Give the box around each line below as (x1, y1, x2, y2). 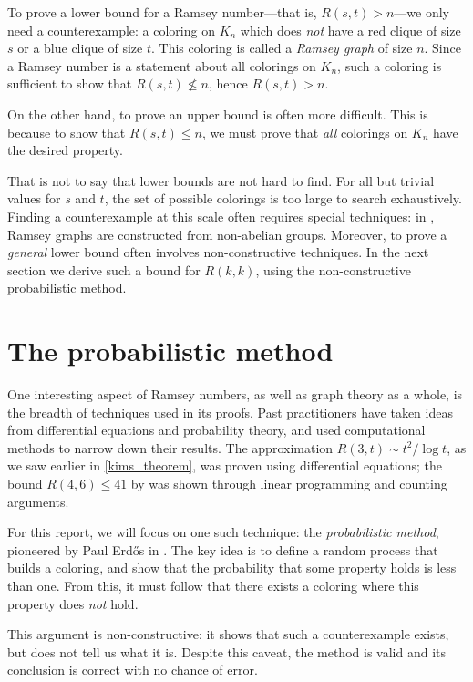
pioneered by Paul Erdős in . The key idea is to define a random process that (7, 540, 438, 559)
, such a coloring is (337, 56, 442, 75)
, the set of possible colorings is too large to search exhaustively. (104, 189, 462, 208)
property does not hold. (7, 594, 139, 613)
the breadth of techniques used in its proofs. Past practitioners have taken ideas (7, 402, 453, 421)
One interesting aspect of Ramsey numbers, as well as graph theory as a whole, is (7, 385, 463, 404)
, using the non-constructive (255, 260, 411, 279)
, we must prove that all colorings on (201, 122, 408, 141)
